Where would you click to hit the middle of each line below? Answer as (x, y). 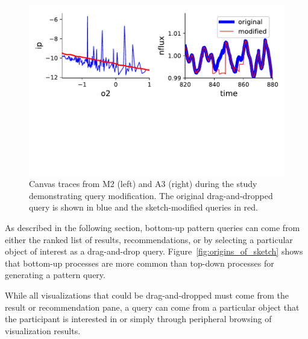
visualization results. (43, 330)
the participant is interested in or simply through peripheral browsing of (138, 319)
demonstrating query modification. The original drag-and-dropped (151, 195)
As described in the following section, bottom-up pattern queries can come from (152, 228)
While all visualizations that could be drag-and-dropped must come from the (147, 295)
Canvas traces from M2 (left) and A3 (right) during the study (143, 184)
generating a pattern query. (55, 275)
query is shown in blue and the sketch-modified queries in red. (143, 207)
